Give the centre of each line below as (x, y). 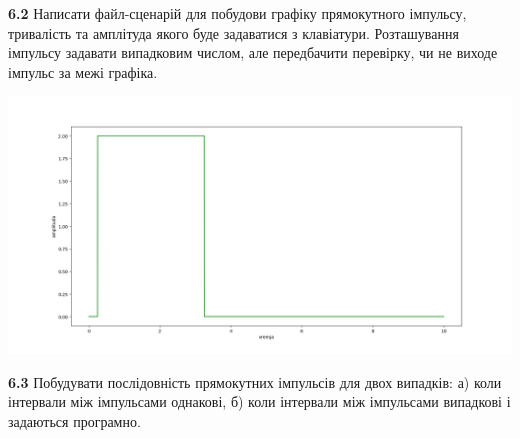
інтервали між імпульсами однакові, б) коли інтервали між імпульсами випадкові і (259, 401)
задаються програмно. (74, 421)
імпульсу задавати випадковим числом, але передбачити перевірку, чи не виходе (253, 52)
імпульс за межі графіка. (83, 71)
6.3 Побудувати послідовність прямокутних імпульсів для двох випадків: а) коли (255, 381)
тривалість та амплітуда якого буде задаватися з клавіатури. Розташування (233, 32)
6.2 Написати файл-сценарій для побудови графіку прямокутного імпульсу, (237, 13)
